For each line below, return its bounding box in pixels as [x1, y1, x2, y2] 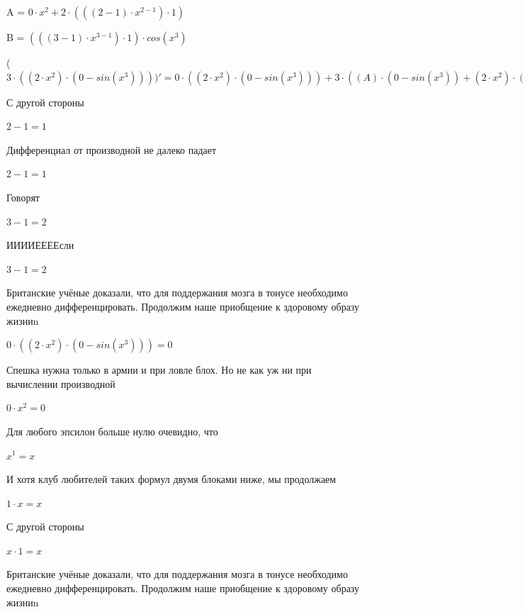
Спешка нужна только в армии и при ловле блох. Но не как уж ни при [6, 362, 312, 377]
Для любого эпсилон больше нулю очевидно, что [6, 423, 218, 438]
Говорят [6, 189, 40, 204]
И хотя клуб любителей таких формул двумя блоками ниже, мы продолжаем [6, 472, 337, 486]
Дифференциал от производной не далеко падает [6, 142, 217, 157]
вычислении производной [6, 376, 115, 391]
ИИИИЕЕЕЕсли [6, 238, 74, 252]
